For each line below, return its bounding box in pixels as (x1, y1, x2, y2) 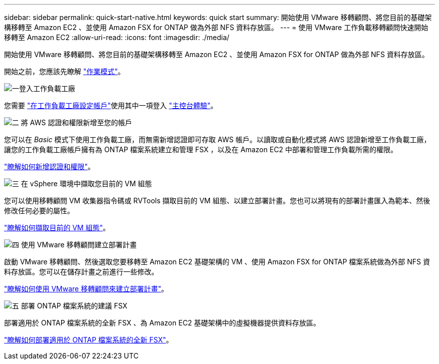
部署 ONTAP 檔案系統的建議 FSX (21, 301, 128, 310)
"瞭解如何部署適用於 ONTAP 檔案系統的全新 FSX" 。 (4, 335, 173, 344)
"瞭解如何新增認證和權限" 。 (4, 162, 95, 171)
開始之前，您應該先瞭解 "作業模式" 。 (4, 67, 125, 76)
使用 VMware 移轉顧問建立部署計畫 (21, 240, 137, 249)
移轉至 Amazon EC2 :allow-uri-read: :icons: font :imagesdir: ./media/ (4, 33, 230, 42)
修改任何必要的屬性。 (4, 206, 74, 215)
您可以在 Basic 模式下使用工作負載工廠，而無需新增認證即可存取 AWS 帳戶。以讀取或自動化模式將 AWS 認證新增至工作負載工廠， (4, 135, 431, 144)
